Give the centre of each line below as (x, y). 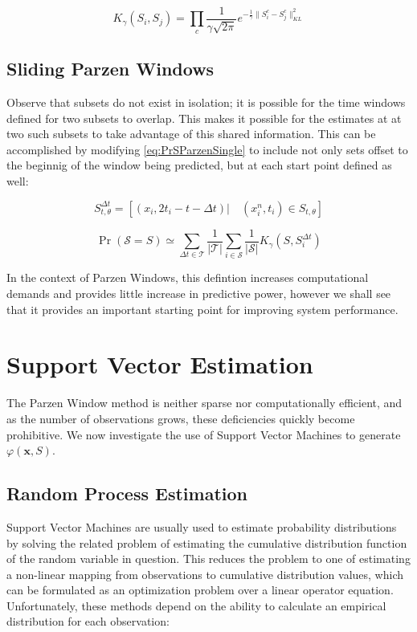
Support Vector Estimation (160, 364)
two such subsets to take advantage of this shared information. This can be (191, 134)
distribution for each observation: (88, 621)
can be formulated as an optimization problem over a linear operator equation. (200, 590)
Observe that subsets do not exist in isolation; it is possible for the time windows (206, 102)
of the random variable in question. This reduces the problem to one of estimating (208, 559)
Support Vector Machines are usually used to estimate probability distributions (202, 526)
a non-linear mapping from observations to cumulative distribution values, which (205, 574)
